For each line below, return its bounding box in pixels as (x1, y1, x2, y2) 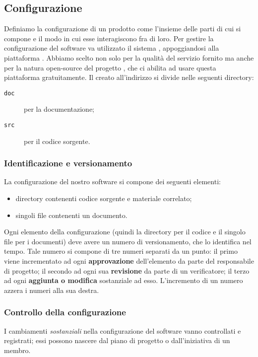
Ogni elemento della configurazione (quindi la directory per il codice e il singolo (4, 226, 246, 237)
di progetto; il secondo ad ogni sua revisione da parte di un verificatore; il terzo (4, 265, 250, 276)
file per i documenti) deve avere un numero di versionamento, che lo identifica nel (4, 236, 252, 246)
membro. (4, 345, 31, 355)
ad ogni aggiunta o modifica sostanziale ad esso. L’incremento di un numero (4, 275, 243, 286)
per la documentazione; (24, 104, 94, 114)
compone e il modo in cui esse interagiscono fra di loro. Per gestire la (4, 33, 214, 43)
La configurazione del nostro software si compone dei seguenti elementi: (4, 176, 221, 187)
